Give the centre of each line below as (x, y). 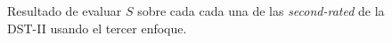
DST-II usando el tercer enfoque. (97, 28)
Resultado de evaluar (65, 11)
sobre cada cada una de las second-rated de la (261, 11)
